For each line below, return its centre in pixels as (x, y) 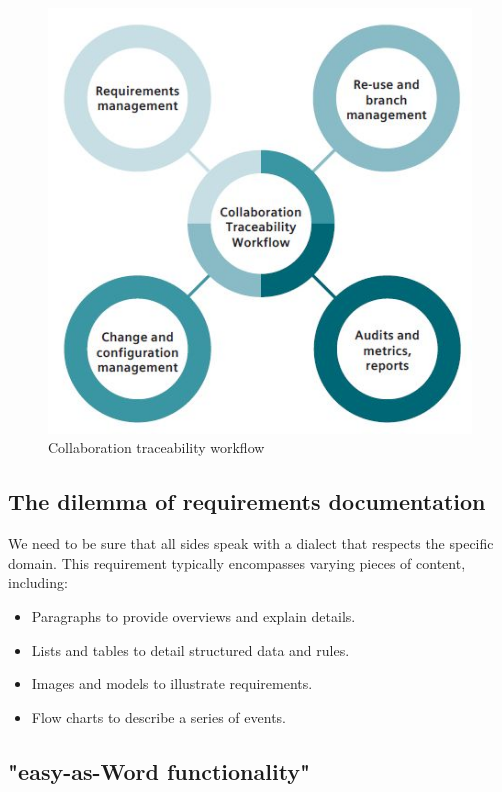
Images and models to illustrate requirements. (172, 683)
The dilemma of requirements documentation (247, 501)
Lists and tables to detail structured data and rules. (190, 649)
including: (38, 582)
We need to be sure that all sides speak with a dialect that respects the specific (251, 543)
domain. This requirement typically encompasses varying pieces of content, (237, 562)
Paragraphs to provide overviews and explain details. (193, 616)
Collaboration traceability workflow (156, 447)
